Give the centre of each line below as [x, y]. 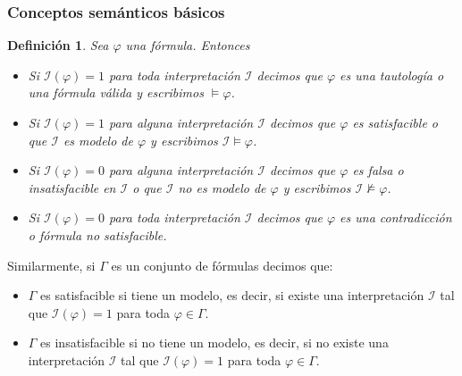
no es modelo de [222, 187]
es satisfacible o [395, 122]
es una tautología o [392, 75]
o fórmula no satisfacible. [97, 234]
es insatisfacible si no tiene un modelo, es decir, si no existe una [214, 343]
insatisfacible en [72, 187]
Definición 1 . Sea [58, 45]
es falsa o [378, 170]
